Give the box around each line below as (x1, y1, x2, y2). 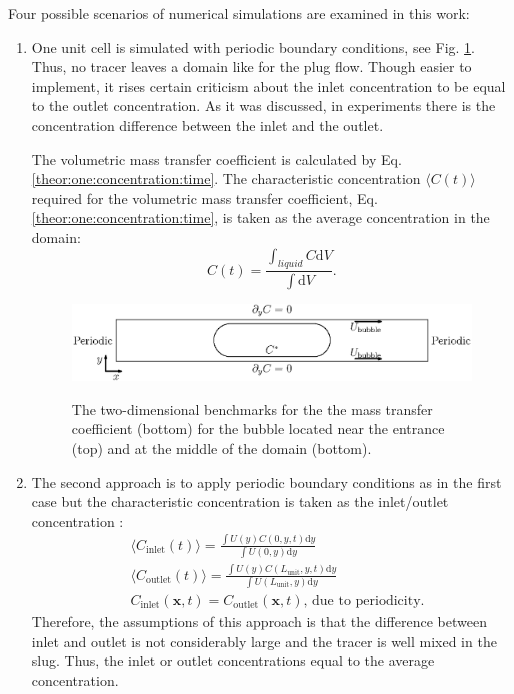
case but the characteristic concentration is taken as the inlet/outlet (31, 491, 449, 512)
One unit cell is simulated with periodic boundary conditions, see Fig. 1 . (31, 36, 475, 57)
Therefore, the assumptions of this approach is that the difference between (31, 610, 487, 631)
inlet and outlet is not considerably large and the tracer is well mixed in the (31, 630, 497, 651)
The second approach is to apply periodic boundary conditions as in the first (31, 471, 502, 492)
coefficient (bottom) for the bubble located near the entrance (71, 418, 445, 439)
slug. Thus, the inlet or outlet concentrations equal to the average (31, 650, 435, 671)
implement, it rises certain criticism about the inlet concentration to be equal (31, 75, 506, 96)
